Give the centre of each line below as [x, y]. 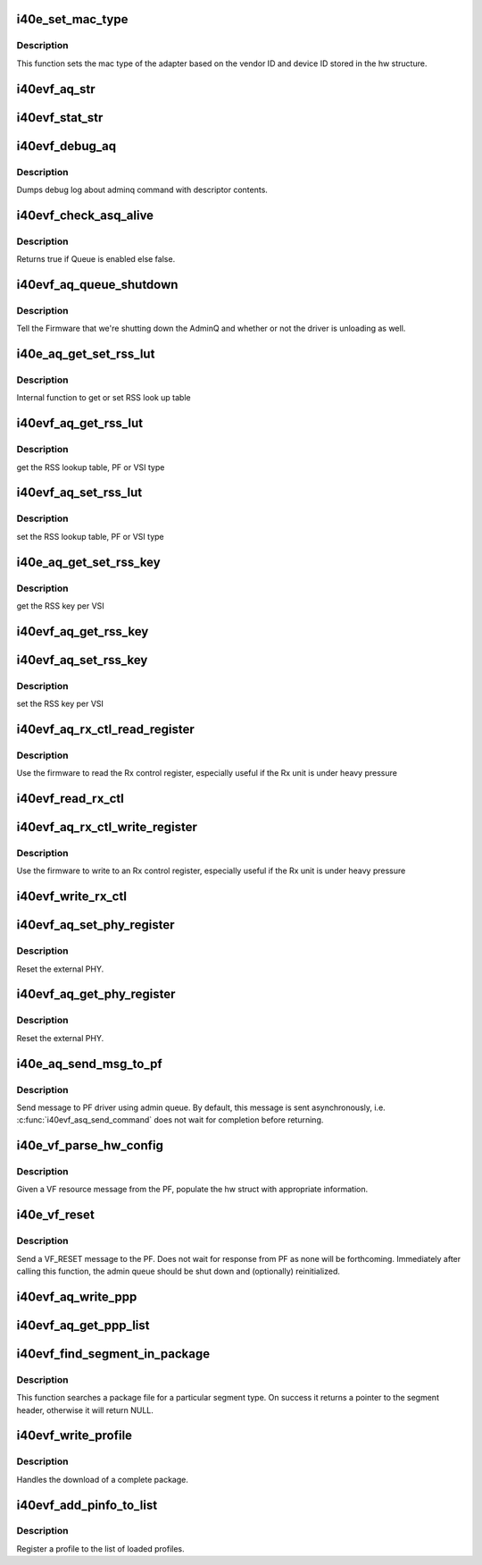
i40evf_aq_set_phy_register [96, 925]
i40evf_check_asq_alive [85, 215]
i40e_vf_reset [56, 1215]
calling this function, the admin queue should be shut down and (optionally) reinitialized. [179, 1271]
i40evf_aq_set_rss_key [82, 660]
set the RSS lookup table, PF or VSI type [90, 536]
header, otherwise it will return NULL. [85, 1410]
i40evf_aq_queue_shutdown [97, 285]
